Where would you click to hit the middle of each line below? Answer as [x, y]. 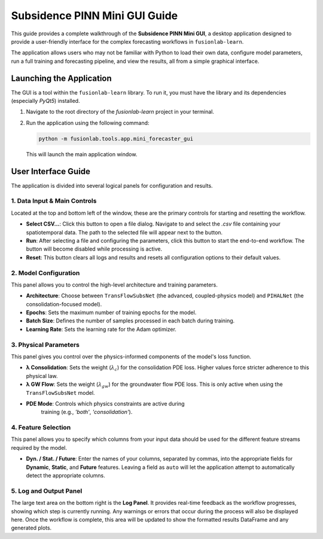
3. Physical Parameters [45, 345]
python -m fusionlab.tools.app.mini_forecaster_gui [116, 138]
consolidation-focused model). [64, 304]
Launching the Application [61, 78]
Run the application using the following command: [88, 123]
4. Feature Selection [41, 428]
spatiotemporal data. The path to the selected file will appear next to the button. [124, 232]
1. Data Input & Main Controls [54, 201]
